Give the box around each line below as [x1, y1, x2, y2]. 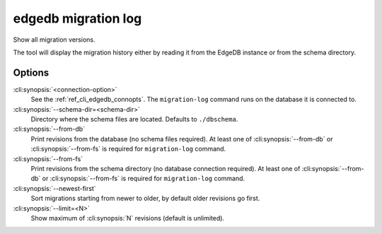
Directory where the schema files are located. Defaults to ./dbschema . [30, 115, 238, 124]
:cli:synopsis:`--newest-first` [13, 184, 96, 192]
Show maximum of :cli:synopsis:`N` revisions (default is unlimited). [30, 213, 225, 222]
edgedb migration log [13, 11, 142, 26]
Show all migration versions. [13, 35, 95, 44]
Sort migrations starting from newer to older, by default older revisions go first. [30, 194, 260, 203]
